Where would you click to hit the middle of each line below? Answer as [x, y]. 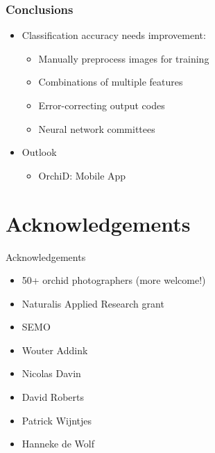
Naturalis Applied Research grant [93, 303]
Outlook [39, 152]
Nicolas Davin [51, 373]
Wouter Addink [55, 350]
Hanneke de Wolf [58, 444]
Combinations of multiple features [111, 82]
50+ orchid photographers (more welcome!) [114, 280]
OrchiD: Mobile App [82, 175]
